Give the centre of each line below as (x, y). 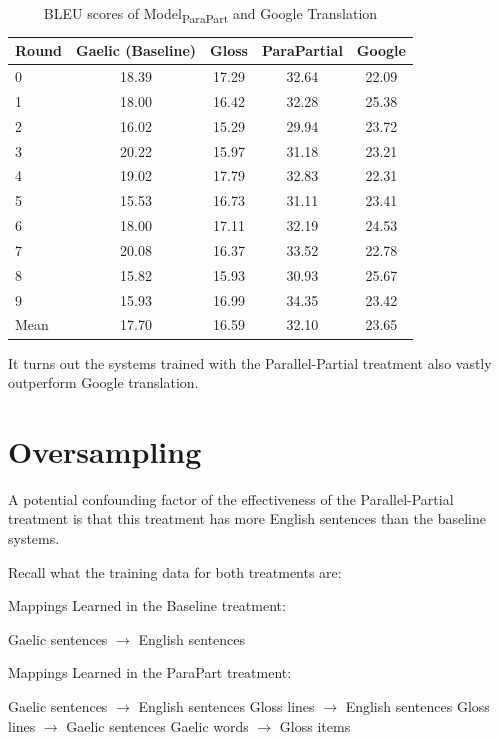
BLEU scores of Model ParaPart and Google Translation (210, 14)
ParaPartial (302, 50)
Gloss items (315, 725)
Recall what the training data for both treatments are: (175, 571)
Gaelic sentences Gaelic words (157, 725)
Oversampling (105, 450)
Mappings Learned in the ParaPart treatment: (150, 672)
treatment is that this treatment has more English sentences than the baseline (247, 518)
